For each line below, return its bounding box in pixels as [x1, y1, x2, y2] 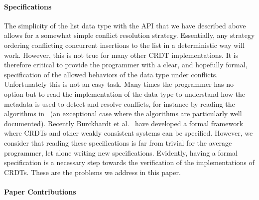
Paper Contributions [4, 186, 76, 197]
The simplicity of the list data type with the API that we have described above [4, 20, 246, 30]
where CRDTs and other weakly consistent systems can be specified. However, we [4, 128, 253, 138]
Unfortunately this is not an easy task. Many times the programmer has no [4, 79, 234, 89]
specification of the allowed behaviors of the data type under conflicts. [4, 69, 218, 79]
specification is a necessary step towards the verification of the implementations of [4, 157, 255, 168]
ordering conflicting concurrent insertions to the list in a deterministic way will [4, 39, 245, 50]
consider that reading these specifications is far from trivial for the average [4, 137, 232, 148]
